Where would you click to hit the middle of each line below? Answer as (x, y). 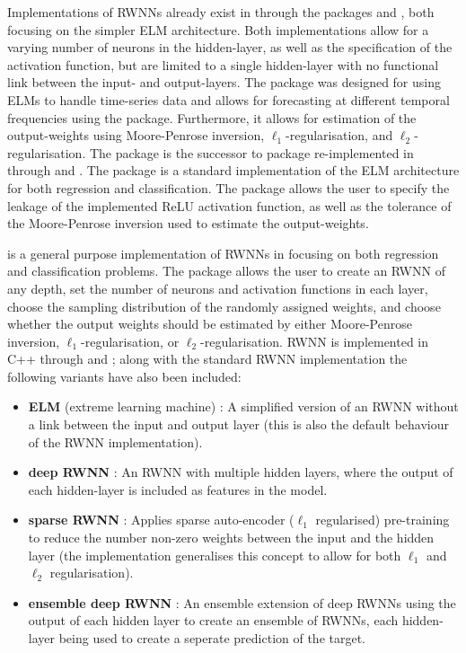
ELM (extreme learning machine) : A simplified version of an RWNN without (243, 406)
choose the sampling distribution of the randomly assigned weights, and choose (224, 306)
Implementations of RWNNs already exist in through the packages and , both (221, 12)
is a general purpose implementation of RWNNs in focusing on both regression (223, 253)
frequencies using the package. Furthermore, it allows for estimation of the (212, 117)
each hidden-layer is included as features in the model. (178, 489)
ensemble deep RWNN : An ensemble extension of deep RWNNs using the (242, 602)
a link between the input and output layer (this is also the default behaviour (238, 424)
